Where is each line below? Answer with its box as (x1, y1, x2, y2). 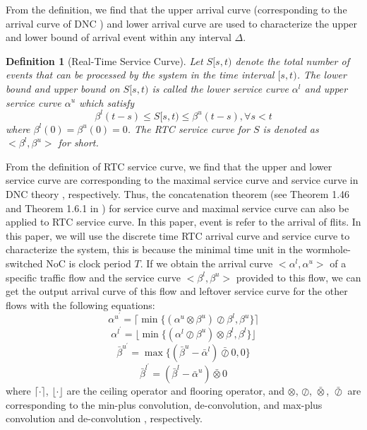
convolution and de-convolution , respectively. (6, 411, 203, 426)
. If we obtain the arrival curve (140, 256, 273, 270)
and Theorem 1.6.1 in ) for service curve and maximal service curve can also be (6, 200, 349, 215)
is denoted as (263, 121, 319, 136)
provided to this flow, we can (236, 269, 361, 284)
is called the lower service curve (152, 81, 289, 95)
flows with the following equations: (6, 297, 155, 312)
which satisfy (79, 95, 135, 110)
